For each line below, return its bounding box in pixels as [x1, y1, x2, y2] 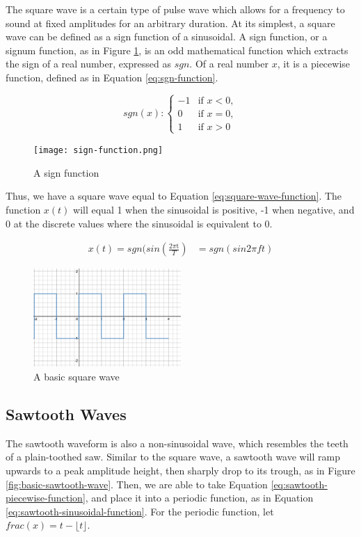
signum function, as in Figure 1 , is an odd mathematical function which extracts [6, 42, 348, 57]
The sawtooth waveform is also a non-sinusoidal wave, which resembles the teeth [6, 435, 348, 450]
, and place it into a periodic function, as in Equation [85, 490, 314, 505]
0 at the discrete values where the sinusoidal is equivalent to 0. [6, 216, 273, 230]
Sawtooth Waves [6, 403, 127, 424]
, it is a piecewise [277, 56, 351, 71]
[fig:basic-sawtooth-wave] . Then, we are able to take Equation [6, 476, 268, 491]
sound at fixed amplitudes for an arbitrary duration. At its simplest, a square [6, 15, 335, 30]
